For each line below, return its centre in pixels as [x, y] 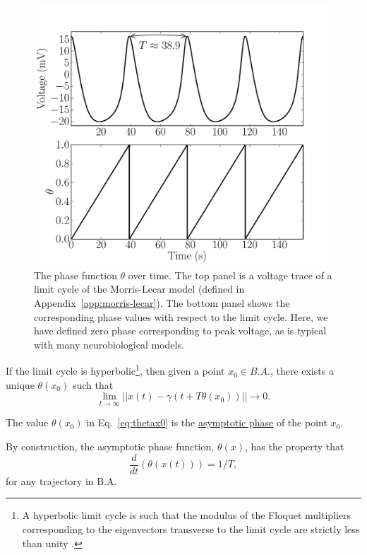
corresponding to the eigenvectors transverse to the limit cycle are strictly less [191, 528]
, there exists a [302, 371]
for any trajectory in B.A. [61, 480]
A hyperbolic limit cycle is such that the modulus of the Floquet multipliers [187, 515]
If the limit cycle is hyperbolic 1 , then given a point [115, 370]
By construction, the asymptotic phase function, [110, 446]
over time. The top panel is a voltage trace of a [230, 275]
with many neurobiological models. [109, 344]
